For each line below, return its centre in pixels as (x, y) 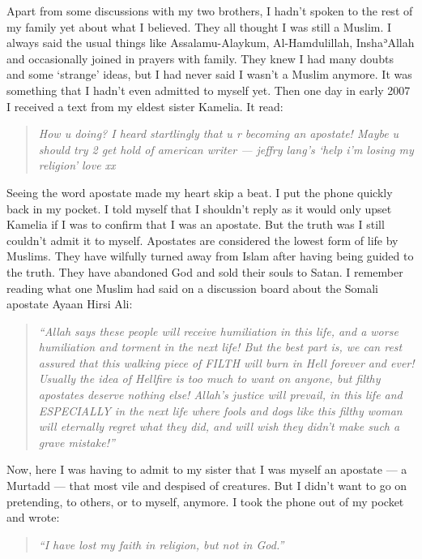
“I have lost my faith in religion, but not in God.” (161, 544)
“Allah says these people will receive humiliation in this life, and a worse (218, 331)
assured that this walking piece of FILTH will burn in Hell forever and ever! (226, 362)
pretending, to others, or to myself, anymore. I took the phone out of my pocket (205, 501)
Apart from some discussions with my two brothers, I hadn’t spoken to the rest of (210, 11)
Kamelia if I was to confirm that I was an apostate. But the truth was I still (196, 224)
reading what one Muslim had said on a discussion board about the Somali (193, 288)
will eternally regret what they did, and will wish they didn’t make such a (219, 426)
